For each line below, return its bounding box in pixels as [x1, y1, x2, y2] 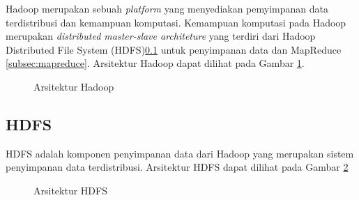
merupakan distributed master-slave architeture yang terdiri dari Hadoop [6, 29, 316, 43]
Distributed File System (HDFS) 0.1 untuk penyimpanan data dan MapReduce [6, 42, 342, 56]
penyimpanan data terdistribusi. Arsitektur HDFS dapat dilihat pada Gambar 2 [6, 160, 349, 174]
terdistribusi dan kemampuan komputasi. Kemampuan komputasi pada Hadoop [6, 15, 346, 29]
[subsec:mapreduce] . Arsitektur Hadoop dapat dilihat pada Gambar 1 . [6, 56, 305, 70]
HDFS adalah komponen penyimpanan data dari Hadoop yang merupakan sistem [6, 146, 354, 160]
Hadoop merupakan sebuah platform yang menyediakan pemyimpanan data [6, 1, 328, 15]
